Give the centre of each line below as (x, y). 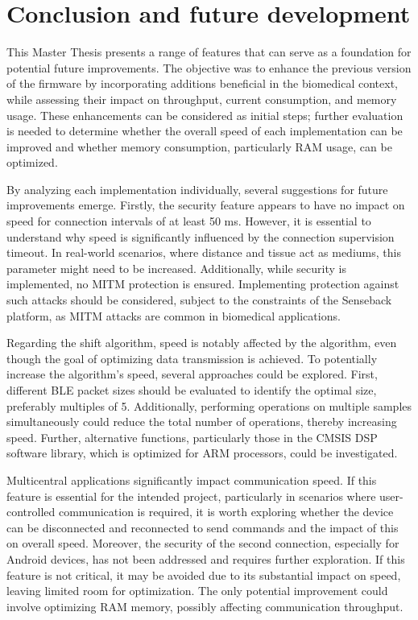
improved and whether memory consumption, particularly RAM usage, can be (199, 146)
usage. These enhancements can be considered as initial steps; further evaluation (205, 115)
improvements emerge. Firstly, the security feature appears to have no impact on (206, 205)
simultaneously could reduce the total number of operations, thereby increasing (202, 422)
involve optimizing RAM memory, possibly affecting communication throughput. (205, 606)
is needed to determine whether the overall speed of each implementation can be (205, 131)
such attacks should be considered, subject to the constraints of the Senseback (199, 300)
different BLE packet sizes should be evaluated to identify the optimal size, (192, 390)
